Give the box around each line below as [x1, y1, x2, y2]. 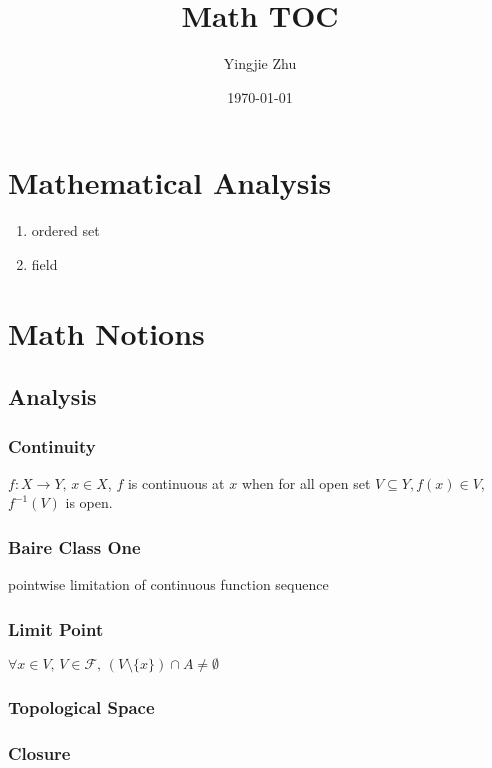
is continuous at [127, 472, 225, 493]
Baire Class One [8, 534, 141, 559]
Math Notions [8, 312, 205, 353]
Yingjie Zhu [223, 53, 297, 74]
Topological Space [8, 694, 155, 719]
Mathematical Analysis [8, 162, 332, 203]
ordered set [31, 220, 100, 241]
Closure [8, 740, 71, 765]
